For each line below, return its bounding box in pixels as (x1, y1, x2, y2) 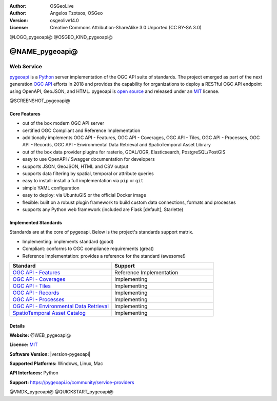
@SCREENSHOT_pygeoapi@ (9, 98, 70, 104)
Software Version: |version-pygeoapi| (9, 351, 91, 357)
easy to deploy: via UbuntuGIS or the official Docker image (22, 192, 146, 198)
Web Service (9, 63, 43, 70)
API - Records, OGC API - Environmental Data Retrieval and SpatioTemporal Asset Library (22, 142, 211, 148)
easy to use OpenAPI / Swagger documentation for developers (22, 156, 155, 162)
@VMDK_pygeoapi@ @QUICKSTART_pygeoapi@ (9, 389, 114, 395)
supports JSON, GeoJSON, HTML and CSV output (22, 163, 128, 169)
